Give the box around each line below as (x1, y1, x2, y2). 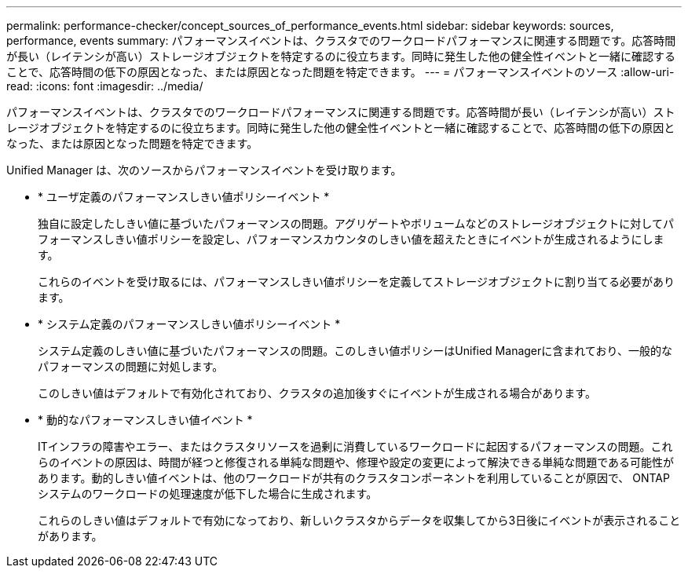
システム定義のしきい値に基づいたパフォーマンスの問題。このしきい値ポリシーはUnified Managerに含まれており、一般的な (38, 344, 672, 357)
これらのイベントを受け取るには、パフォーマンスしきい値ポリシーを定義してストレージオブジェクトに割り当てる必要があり (38, 275, 675, 288)
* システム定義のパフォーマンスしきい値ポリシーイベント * (38, 317, 341, 331)
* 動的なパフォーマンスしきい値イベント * (38, 413, 253, 426)
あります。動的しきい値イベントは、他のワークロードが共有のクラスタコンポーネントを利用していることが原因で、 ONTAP (38, 471, 670, 484)
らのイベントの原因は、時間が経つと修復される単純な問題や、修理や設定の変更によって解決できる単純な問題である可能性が (38, 455, 675, 469)
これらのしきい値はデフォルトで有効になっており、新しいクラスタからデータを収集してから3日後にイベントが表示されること (38, 514, 681, 527)
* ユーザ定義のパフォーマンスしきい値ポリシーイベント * (38, 190, 330, 203)
